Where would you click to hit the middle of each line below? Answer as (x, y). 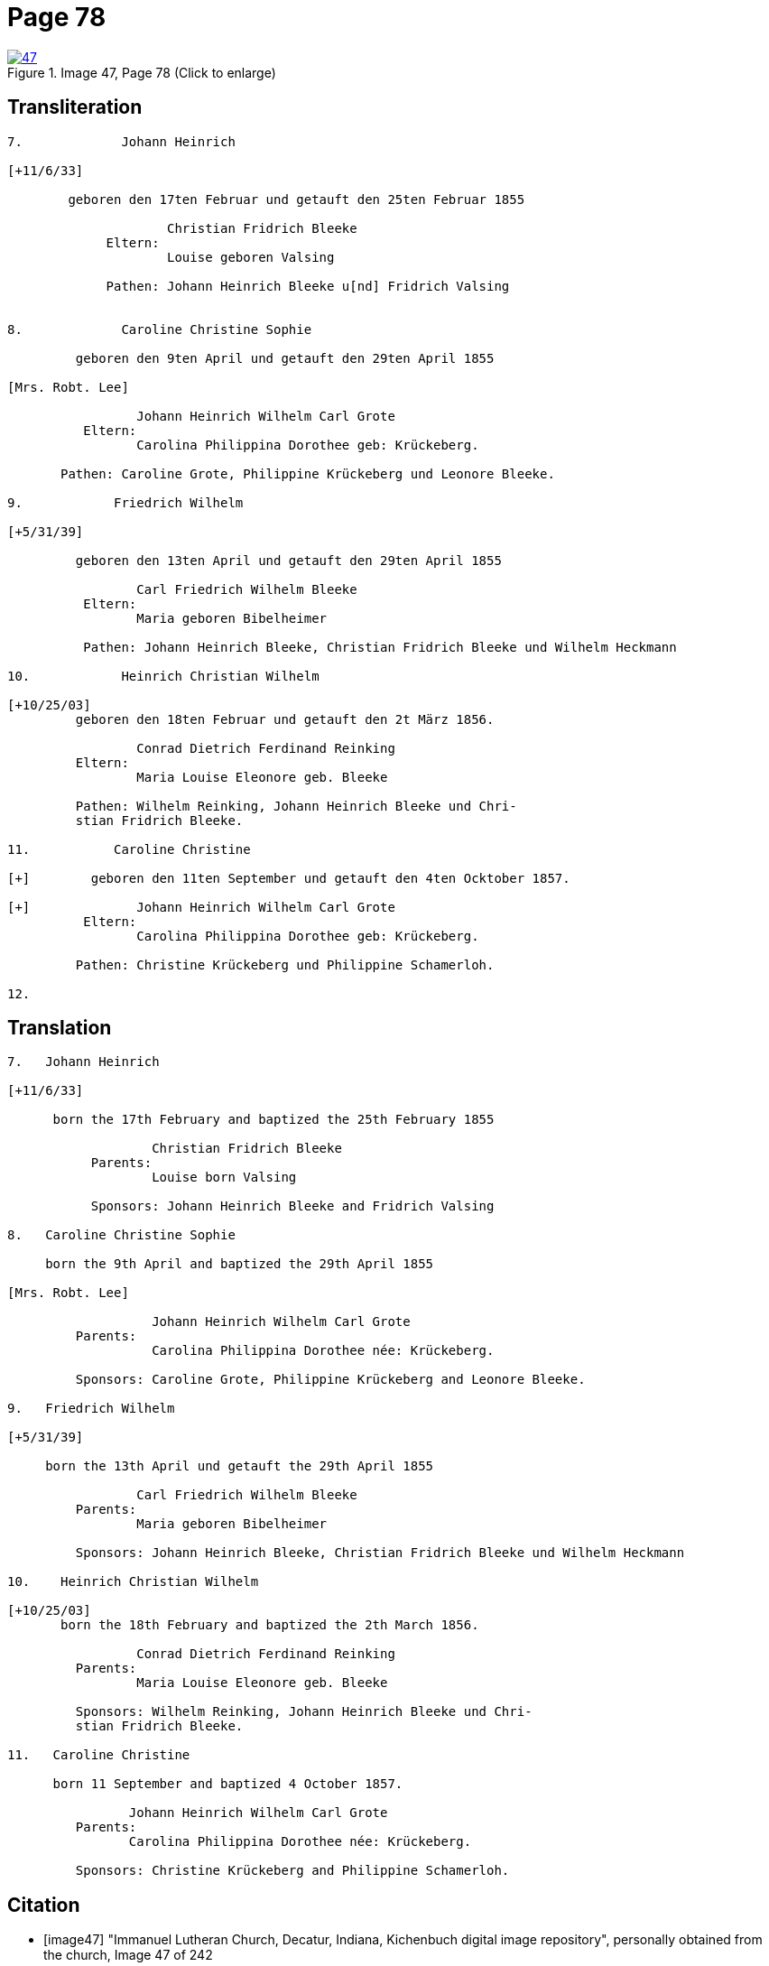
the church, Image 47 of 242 (128, 1955)
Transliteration (75, 107)
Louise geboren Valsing (251, 257)
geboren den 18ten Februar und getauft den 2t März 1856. (285, 719)
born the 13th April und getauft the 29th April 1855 (240, 1466)
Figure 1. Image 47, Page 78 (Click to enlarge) (142, 72)
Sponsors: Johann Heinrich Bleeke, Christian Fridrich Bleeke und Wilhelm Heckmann (380, 1553)
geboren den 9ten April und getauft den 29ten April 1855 (285, 358)
